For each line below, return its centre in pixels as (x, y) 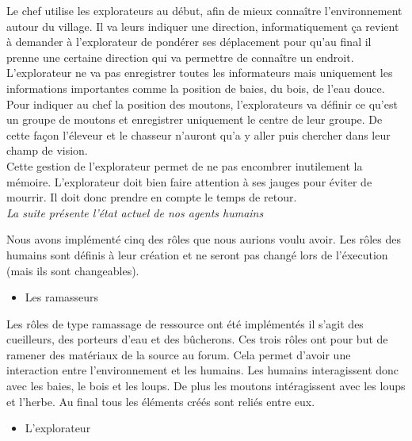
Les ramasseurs (62, 297)
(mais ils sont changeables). (73, 270)
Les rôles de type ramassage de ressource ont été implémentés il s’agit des (185, 323)
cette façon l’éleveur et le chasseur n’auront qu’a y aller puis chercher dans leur (198, 134)
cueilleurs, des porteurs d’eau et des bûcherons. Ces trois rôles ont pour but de (197, 339)
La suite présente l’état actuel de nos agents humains (135, 212)
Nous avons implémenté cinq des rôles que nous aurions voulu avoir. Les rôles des (204, 239)
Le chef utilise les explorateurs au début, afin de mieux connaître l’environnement (204, 10)
